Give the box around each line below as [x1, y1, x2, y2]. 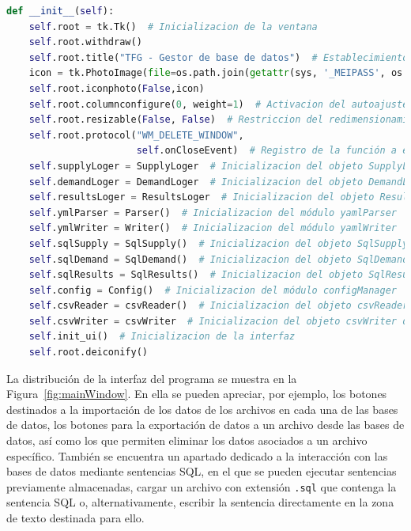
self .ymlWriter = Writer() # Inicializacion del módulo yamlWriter [28, 222, 397, 234]
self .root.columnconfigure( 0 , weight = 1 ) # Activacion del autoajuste [28, 98, 409, 110]
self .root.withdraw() [28, 36, 142, 48]
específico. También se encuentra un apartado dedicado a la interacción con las [6, 447, 388, 464]
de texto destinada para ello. [6, 510, 145, 526]
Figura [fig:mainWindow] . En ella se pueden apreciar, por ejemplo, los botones [6, 385, 387, 402]
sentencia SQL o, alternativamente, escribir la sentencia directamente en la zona [6, 494, 394, 510]
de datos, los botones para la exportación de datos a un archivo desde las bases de [6, 416, 405, 433]
